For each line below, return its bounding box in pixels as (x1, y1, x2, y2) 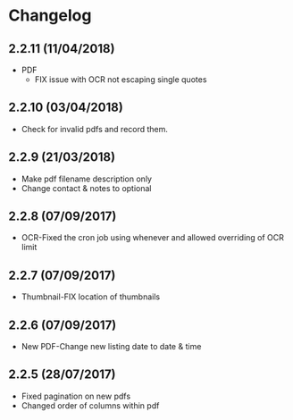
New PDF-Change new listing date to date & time (21, 341, 202, 352)
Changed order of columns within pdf (21, 399, 160, 411)
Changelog (8, 5, 92, 26)
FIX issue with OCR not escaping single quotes (34, 74, 207, 85)
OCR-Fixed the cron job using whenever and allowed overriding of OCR (21, 232, 285, 243)
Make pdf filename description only (21, 173, 153, 184)
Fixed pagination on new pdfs (21, 391, 131, 401)
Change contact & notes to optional (21, 182, 152, 193)
